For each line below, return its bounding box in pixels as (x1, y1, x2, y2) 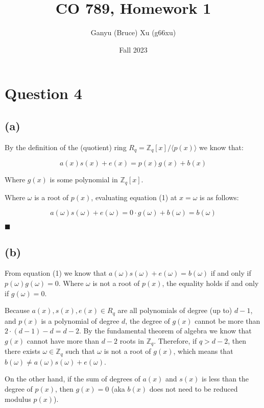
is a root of (34, 191, 69, 202)
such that (65, 346, 95, 356)
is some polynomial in (50, 174, 118, 185)
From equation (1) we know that (5, 268, 107, 278)
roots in (119, 335, 144, 346)
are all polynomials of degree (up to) (117, 305, 232, 316)
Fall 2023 (119, 44, 148, 55)
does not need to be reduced (149, 383, 238, 394)
